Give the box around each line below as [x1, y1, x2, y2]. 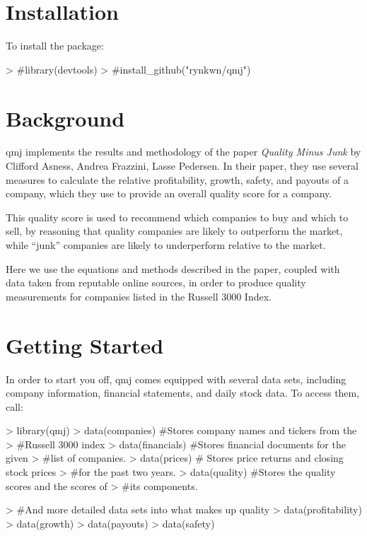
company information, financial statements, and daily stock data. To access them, [6, 385, 360, 400]
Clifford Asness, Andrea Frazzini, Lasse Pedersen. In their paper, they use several [6, 158, 359, 173]
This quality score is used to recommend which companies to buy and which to [6, 209, 349, 224]
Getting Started [6, 330, 164, 359]
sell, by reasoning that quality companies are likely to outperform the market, [6, 223, 343, 238]
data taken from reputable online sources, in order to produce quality [6, 275, 306, 290]
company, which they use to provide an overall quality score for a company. [6, 186, 332, 201]
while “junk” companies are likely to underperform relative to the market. [6, 238, 326, 252]
